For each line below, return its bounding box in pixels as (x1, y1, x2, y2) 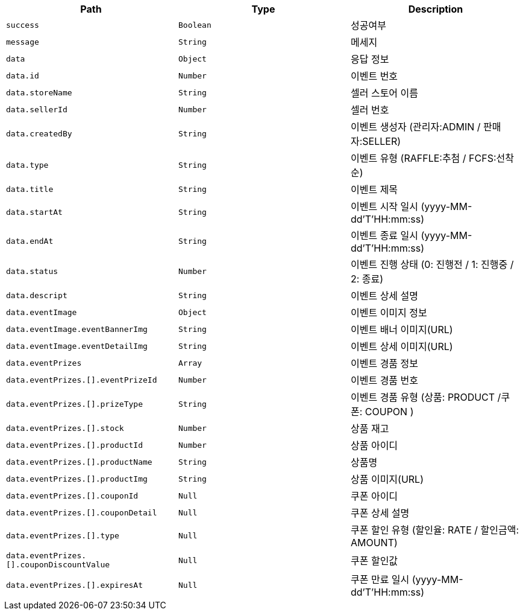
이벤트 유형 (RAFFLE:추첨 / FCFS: (350, 152, 496, 164)
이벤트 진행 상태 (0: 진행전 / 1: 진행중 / (350, 258, 514, 270)
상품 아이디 (350, 439, 398, 451)
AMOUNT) (350, 537, 398, 549)
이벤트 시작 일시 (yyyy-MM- (350, 200, 472, 212)
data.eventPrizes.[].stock (6, 423, 124, 433)
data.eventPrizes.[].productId (6, 440, 143, 450)
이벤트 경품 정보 (350, 357, 419, 369)
